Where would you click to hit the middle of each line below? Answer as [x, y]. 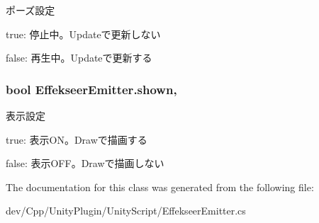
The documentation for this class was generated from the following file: [160, 187]
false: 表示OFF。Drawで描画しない [85, 163]
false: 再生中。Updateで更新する [79, 58]
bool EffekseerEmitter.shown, [91, 89]
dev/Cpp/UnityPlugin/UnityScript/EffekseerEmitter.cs [126, 211]
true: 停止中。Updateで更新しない [83, 34]
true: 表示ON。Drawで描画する [77, 139]
